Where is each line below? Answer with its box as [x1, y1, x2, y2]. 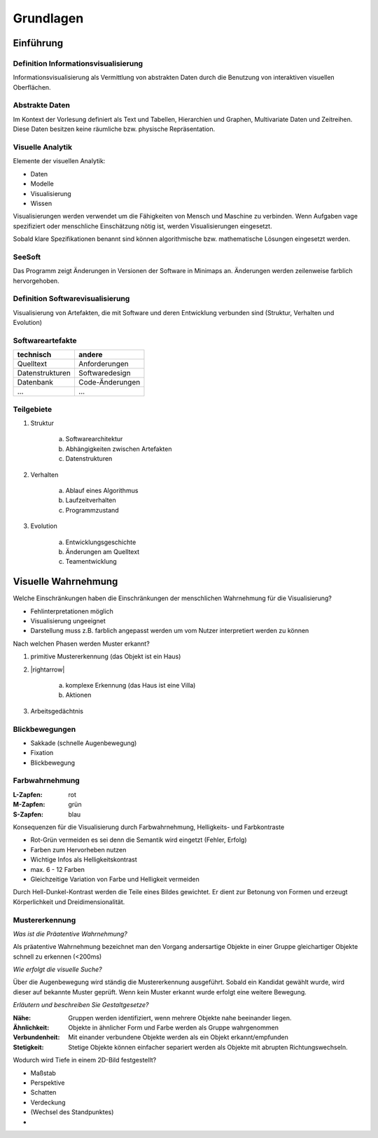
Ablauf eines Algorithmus [65, 487, 139, 495]
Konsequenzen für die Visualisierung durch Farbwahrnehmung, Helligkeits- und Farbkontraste [13, 823, 285, 831]
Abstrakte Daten [13, 100, 70, 110]
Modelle [30, 179, 54, 188]
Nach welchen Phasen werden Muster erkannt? [13, 639, 150, 648]
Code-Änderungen [78, 377, 141, 387]
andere [78, 350, 103, 360]
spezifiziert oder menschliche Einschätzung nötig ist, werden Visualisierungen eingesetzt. [13, 221, 272, 230]
